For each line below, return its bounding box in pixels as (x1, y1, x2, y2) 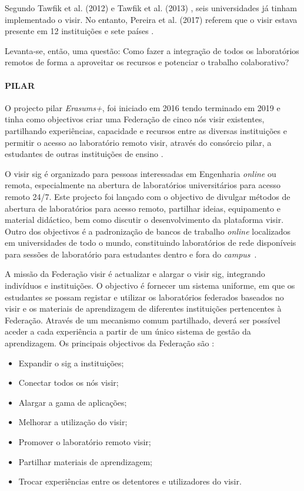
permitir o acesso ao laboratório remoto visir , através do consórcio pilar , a (5, 136, 272, 148)
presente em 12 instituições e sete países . (5, 25, 154, 37)
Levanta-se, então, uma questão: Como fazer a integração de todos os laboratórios (5, 44, 299, 56)
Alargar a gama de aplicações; (18, 396, 127, 408)
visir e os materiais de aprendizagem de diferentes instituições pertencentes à (5, 302, 282, 315)
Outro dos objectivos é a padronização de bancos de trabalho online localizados (5, 225, 291, 237)
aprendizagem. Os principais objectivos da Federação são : (5, 337, 215, 349)
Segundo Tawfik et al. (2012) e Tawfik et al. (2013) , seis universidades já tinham (5, 2, 297, 14)
